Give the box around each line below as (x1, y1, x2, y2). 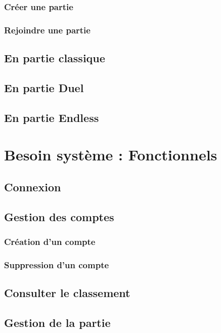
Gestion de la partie (4, 314, 111, 330)
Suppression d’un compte (4, 258, 109, 271)
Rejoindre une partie (4, 23, 91, 36)
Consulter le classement (4, 285, 130, 301)
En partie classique (4, 50, 105, 66)
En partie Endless (4, 109, 99, 125)
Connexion (4, 179, 61, 194)
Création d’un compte (4, 235, 96, 247)
